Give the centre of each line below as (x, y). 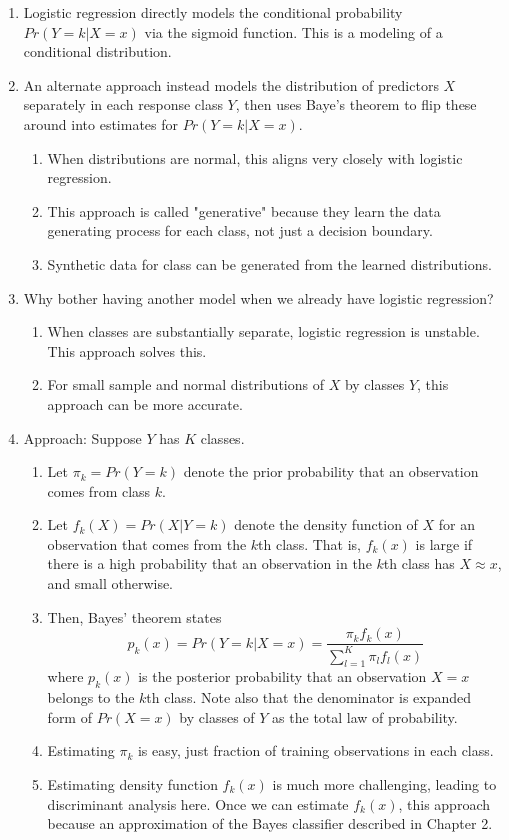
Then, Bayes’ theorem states (134, 616)
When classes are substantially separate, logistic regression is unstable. (263, 331)
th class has (419, 563)
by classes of (217, 716)
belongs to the (91, 697)
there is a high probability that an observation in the (209, 563)
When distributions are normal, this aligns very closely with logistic (255, 157)
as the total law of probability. (365, 716)
